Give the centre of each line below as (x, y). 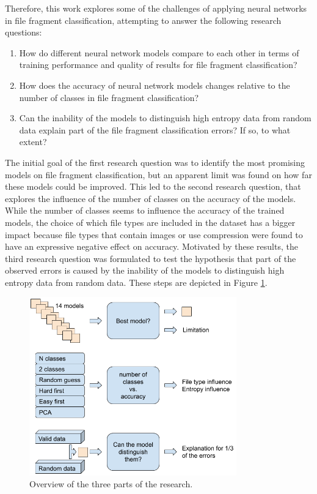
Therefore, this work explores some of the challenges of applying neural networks (156, 8)
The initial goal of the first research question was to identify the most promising (155, 162)
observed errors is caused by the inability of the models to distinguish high (145, 270)
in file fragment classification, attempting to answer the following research (143, 20)
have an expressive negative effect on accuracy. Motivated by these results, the (151, 246)
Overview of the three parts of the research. (111, 484)
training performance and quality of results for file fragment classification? (158, 65)
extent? (33, 142)
